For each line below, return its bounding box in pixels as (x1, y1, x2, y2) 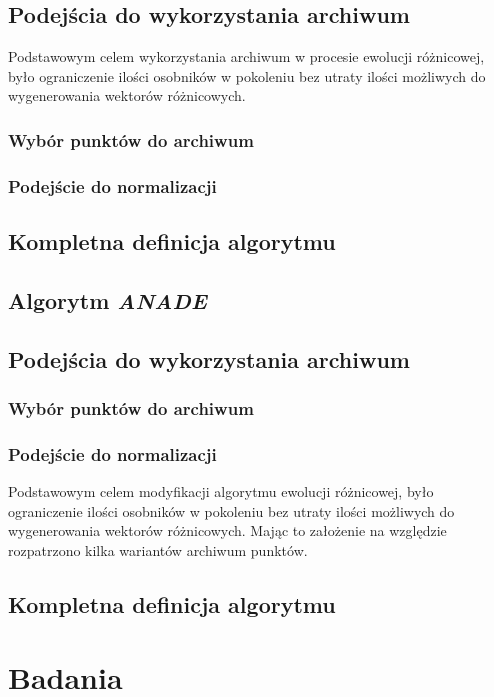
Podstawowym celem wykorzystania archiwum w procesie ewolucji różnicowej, (8, 46, 485, 67)
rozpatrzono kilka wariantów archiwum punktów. (8, 539, 308, 560)
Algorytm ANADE (8, 284, 207, 315)
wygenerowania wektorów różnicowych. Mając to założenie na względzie (8, 520, 447, 541)
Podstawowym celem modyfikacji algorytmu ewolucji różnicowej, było (8, 481, 434, 502)
